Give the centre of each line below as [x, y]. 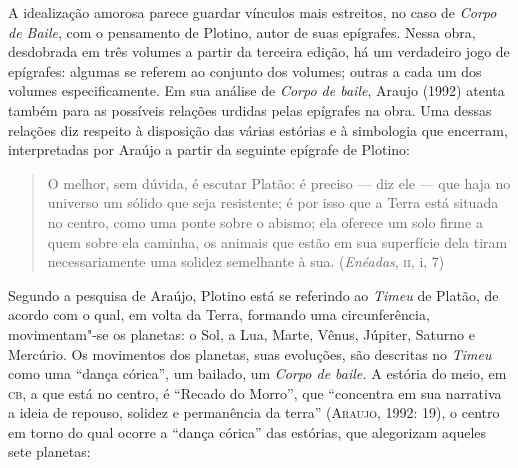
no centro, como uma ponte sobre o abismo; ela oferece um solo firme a [265, 221]
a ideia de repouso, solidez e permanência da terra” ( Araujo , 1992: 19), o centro [254, 412]
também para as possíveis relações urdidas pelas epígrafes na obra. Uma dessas [250, 109]
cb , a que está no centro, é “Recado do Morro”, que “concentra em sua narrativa [255, 392]
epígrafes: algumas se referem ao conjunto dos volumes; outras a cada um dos [245, 70]
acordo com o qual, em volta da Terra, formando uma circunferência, [219, 314]
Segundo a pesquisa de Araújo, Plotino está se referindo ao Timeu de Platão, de [253, 294]
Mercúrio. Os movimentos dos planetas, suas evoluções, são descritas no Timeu [250, 353]
